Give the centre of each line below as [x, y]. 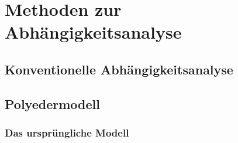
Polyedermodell [52, 103]
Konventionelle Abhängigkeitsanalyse [119, 69]
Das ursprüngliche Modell [67, 133]
